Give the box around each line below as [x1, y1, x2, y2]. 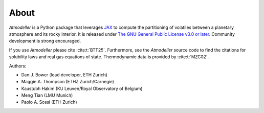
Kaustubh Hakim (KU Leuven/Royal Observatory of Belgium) [21, 86, 143, 91]
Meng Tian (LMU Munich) [21, 92, 73, 98]
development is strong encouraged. [9, 38, 81, 44]
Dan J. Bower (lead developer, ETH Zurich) [21, 71, 108, 78]
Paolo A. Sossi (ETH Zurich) [21, 99, 78, 105]
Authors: [9, 63, 26, 68]
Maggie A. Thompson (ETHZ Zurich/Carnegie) [21, 79, 114, 85]
